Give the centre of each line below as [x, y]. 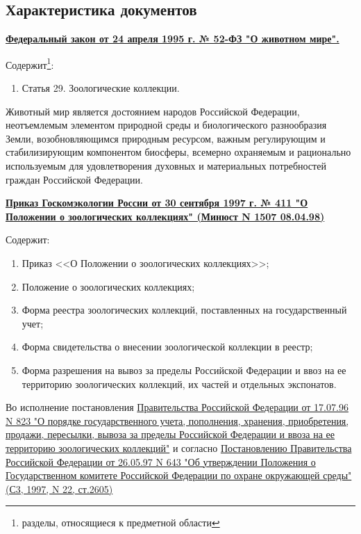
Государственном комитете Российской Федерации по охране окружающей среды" [179, 475]
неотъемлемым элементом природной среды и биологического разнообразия [166, 125]
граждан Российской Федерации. [74, 179]
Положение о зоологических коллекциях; [108, 286]
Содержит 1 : [30, 63]
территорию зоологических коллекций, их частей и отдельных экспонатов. [179, 383]
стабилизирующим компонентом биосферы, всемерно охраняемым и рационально [178, 152]
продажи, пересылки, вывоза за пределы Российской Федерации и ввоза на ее [170, 434]
